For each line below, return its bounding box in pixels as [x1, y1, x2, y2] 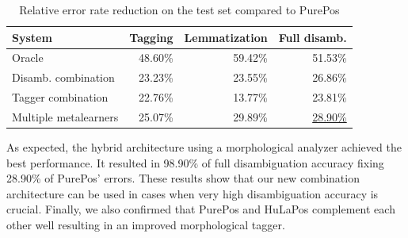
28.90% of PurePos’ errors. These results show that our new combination [6, 170, 360, 186]
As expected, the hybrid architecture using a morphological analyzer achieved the [6, 139, 402, 155]
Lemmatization [184, 29, 268, 45]
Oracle [12, 49, 44, 66]
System [12, 29, 52, 45]
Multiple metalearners [12, 108, 119, 125]
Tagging [129, 29, 173, 45]
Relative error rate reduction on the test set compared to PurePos [19, 2, 340, 17]
